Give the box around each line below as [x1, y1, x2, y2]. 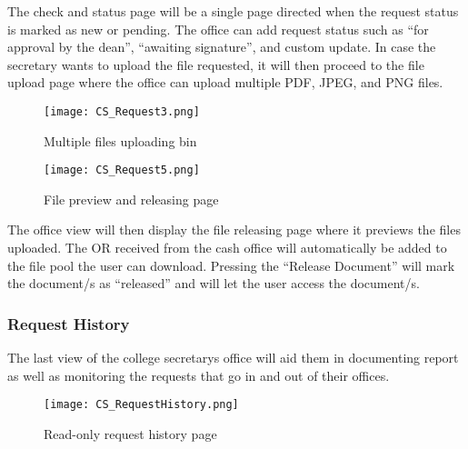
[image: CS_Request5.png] [44, 164, 200, 177]
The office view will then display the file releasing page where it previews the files [7, 220, 461, 239]
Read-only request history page [44, 424, 217, 443]
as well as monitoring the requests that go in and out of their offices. [7, 365, 390, 384]
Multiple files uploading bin [44, 131, 197, 150]
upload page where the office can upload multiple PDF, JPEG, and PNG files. [7, 73, 443, 92]
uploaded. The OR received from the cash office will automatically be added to [7, 238, 447, 257]
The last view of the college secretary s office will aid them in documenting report [7, 348, 459, 367]
